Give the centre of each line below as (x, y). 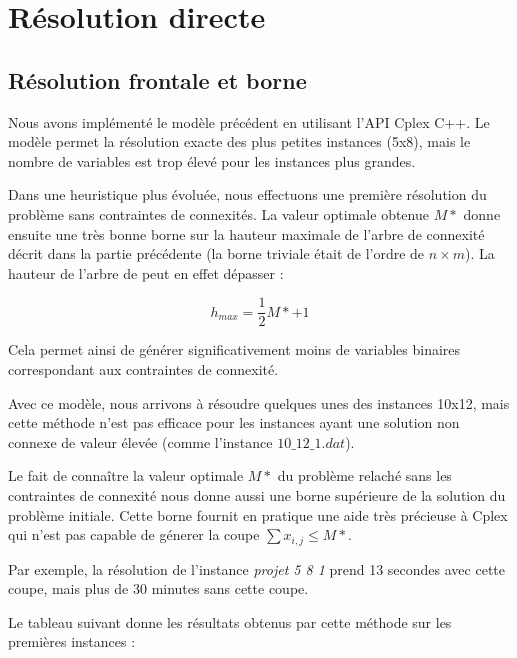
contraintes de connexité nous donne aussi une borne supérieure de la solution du (257, 494)
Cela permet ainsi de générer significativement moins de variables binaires (234, 349)
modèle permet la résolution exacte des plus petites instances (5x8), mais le (239, 141)
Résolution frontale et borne (157, 79)
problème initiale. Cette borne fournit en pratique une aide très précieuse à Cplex (258, 514)
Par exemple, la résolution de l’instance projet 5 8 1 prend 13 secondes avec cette (257, 568)
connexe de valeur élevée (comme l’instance (140, 441)
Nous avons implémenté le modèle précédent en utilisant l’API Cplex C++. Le (249, 121)
